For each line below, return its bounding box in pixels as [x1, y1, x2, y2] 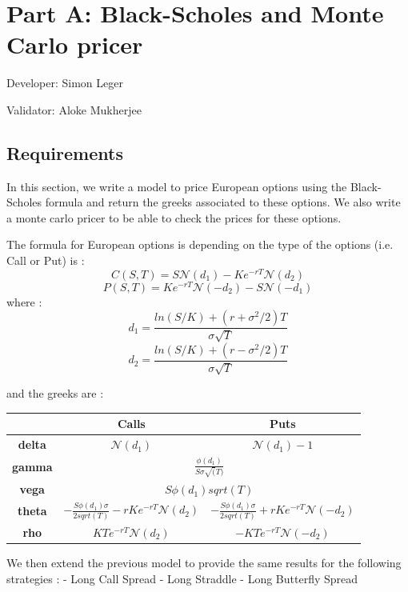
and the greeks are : [6, 385, 104, 402]
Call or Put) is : [6, 252, 85, 269]
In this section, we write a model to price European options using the [6, 178, 347, 194]
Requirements [6, 140, 123, 165]
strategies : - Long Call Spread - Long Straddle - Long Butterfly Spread [6, 570, 358, 586]
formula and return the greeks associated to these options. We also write [45, 194, 401, 210]
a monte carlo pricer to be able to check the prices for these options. [6, 209, 342, 226]
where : [6, 293, 42, 310]
